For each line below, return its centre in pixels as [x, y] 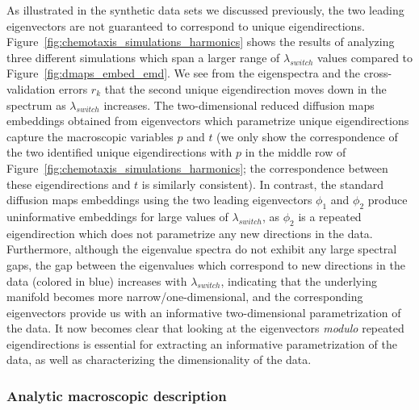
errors [73, 88]
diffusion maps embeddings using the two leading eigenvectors [159, 200]
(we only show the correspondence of [307, 136]
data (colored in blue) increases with [97, 280]
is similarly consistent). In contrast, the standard [263, 184]
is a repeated [330, 216]
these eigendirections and [69, 184]
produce [388, 200]
